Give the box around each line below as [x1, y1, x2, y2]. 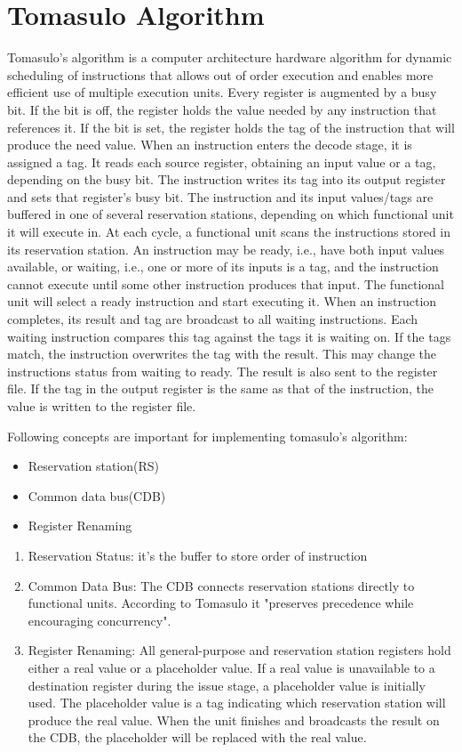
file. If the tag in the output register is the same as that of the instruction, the [7, 379, 434, 398]
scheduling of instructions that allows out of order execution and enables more [7, 65, 434, 84]
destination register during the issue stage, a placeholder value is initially [28, 675, 426, 694]
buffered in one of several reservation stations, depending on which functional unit [7, 205, 454, 223]
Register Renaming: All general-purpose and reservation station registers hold [28, 641, 451, 659]
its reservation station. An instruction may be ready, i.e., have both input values [7, 239, 445, 258]
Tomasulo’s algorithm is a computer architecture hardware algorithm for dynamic [7, 48, 452, 67]
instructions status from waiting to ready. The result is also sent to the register [7, 361, 438, 380]
